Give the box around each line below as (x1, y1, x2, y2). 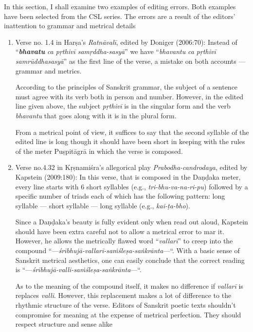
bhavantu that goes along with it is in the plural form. (15, 110, 177, 120)
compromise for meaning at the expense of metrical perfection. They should (15, 309, 241, 319)
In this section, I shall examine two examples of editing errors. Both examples (4, 1, 236, 11)
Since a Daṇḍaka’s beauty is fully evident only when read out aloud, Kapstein (15, 217, 248, 227)
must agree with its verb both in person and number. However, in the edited (15, 91, 244, 101)
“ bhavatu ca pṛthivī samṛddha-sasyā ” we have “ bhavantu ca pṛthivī (15, 46, 216, 56)
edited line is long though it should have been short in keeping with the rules (15, 136, 245, 147)
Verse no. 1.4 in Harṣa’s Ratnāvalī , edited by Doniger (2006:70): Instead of (15, 37, 237, 47)
